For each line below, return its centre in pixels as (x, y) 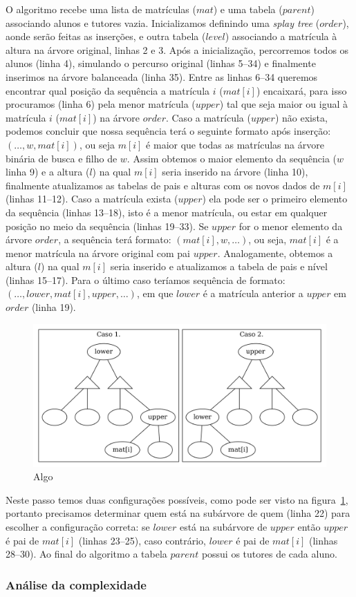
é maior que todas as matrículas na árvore (235, 144)
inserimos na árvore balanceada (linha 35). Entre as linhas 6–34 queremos (162, 76)
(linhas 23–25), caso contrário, (142, 540)
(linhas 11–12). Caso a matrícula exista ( (92, 199)
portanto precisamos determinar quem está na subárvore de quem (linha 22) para (178, 513)
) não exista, (301, 117)
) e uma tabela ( (248, 9)
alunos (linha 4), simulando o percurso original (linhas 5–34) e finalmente (161, 63)
